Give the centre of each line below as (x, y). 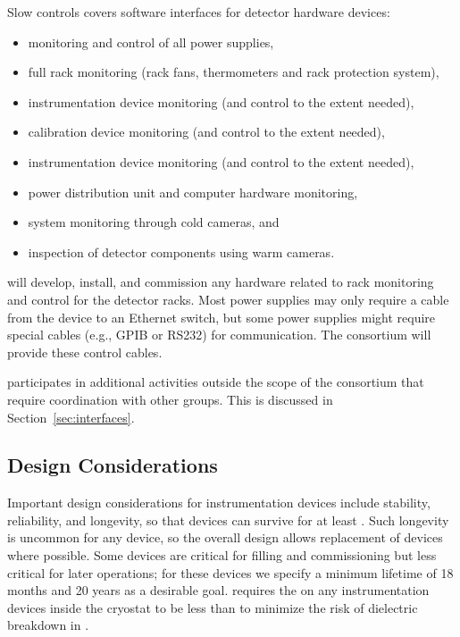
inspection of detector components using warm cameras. (181, 251)
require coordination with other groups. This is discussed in (170, 399)
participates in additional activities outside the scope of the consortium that (216, 382)
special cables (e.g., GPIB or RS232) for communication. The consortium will (219, 335)
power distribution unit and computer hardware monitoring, (193, 192)
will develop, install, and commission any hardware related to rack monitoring (221, 282)
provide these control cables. (85, 352)
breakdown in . (48, 625)
